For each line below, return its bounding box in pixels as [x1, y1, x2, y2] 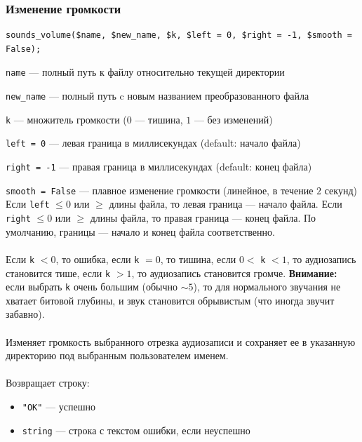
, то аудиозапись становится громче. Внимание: [131, 265, 337, 280]
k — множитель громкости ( [6, 112, 127, 126]
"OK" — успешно [22, 399, 95, 413]
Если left [6, 196, 50, 211]
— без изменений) [194, 112, 273, 126]
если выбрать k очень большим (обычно [6, 279, 177, 294]
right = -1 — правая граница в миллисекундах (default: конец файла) [6, 159, 312, 174]
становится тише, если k [6, 265, 111, 280]
